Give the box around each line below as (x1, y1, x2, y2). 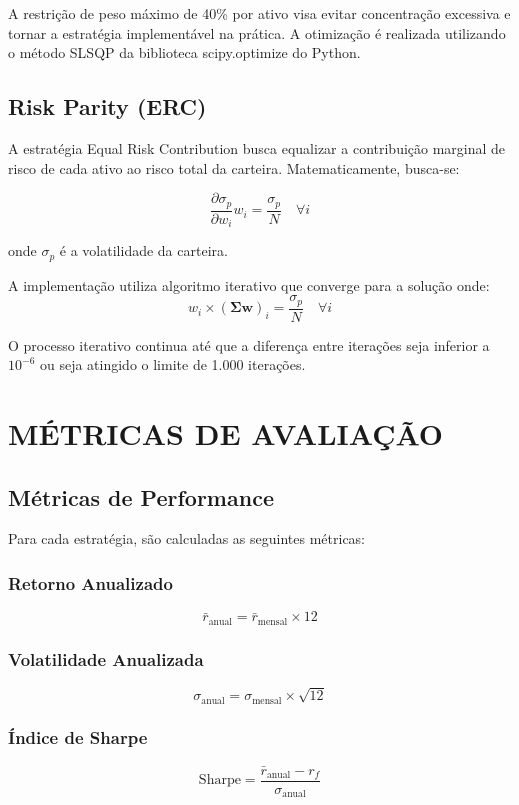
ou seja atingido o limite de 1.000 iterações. (39, 354, 306, 375)
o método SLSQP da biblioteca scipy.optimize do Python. (8, 42, 361, 63)
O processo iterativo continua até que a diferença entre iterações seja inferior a (8, 334, 490, 355)
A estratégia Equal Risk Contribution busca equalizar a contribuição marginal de (8, 137, 506, 158)
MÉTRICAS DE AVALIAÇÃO (8, 413, 444, 454)
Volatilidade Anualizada (8, 646, 204, 671)
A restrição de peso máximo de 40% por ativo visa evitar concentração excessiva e (8, 3, 511, 23)
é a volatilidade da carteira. (59, 240, 228, 261)
